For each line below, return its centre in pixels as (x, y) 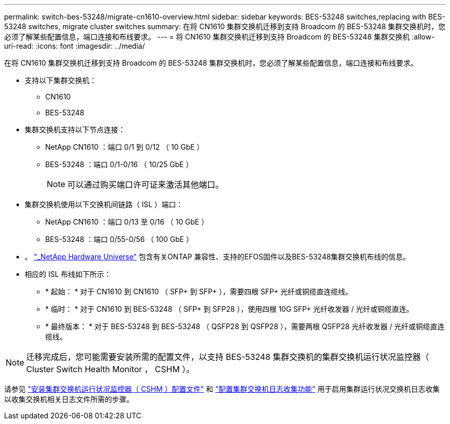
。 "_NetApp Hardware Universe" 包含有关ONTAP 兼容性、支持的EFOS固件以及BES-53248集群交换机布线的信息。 (218, 257)
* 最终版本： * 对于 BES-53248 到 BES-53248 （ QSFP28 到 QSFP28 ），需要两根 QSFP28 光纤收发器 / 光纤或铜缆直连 (245, 326)
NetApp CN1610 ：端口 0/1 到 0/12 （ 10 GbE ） (125, 147)
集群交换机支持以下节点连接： (75, 129)
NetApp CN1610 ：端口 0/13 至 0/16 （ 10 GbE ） (127, 222)
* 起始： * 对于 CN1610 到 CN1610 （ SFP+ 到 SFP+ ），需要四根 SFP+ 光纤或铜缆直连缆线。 (199, 291)
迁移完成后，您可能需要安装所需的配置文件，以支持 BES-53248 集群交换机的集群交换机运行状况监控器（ (228, 357)
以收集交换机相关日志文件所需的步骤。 (69, 399)
